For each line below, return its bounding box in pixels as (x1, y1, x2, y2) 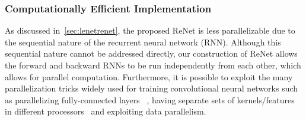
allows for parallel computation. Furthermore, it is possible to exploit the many (5, 70, 293, 83)
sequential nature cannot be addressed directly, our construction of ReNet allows (5, 47, 298, 60)
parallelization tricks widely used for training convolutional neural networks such (5, 82, 298, 94)
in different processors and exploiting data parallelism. (5, 105, 206, 117)
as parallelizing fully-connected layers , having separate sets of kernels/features (5, 93, 295, 106)
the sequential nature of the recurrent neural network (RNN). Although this (5, 35, 281, 48)
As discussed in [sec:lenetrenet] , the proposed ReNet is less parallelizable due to (5, 24, 295, 37)
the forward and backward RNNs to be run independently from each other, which (5, 59, 301, 71)
